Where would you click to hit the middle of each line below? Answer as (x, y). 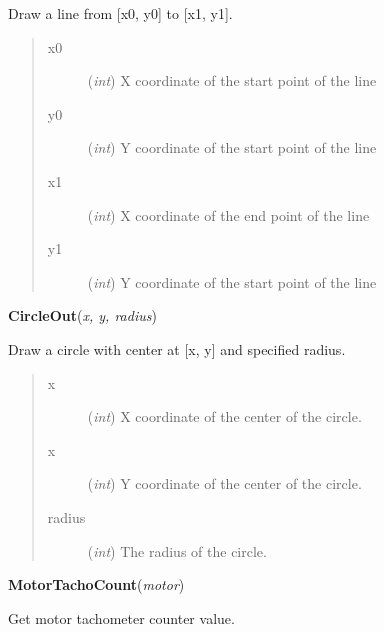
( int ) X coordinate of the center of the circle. (224, 416)
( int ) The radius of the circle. (177, 550)
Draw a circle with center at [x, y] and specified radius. (177, 348)
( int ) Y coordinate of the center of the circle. (224, 483)
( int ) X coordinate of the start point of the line (232, 80)
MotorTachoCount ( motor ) (96, 584)
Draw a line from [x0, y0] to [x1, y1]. (120, 13)
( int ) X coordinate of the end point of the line (228, 214)
